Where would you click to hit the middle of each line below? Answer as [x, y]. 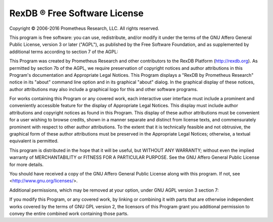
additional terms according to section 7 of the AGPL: [64, 52]
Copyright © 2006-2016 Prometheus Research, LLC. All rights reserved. [84, 28]
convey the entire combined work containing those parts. [69, 213]
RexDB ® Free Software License [77, 13]
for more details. [27, 164]
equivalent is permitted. [34, 141]
